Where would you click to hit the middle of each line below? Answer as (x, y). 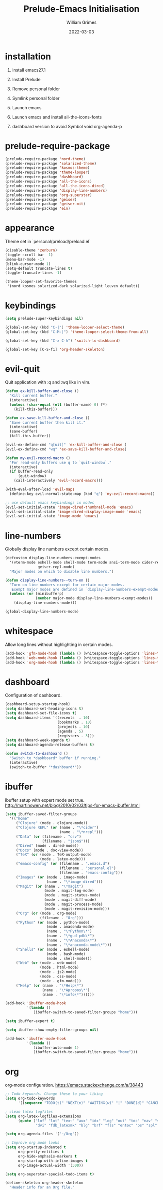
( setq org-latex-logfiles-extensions (43, 1116)
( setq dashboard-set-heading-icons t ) (44, 709)
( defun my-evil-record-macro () (38, 458)
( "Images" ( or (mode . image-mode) (52, 877)
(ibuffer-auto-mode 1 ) (56, 1048)
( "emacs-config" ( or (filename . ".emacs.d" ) (63, 864)
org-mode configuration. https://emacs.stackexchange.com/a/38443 (74, 1085)
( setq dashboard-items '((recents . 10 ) (48, 718)
